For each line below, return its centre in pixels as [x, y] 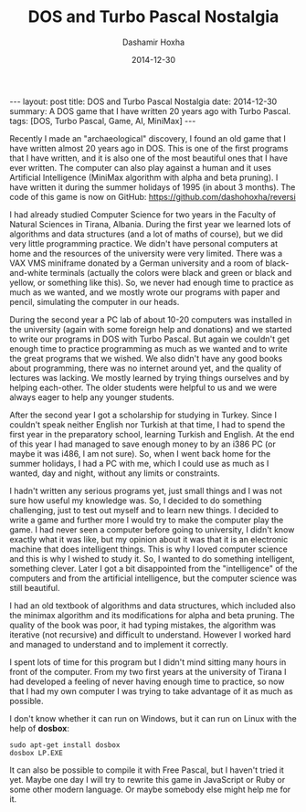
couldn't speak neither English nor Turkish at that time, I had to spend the [148, 424]
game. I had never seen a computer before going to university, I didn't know [152, 529]
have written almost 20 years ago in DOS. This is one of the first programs [149, 148]
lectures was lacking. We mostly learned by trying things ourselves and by [149, 377]
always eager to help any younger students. [92, 397]
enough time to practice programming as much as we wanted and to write [148, 348]
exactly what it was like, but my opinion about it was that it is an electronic [149, 539]
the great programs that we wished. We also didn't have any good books [146, 358]
